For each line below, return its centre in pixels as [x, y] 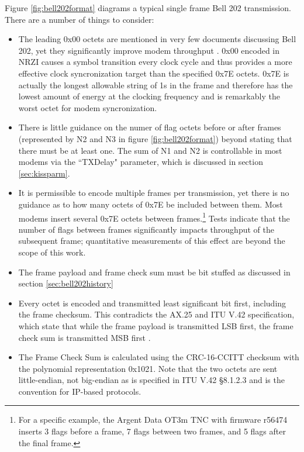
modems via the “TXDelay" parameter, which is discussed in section [141, 162]
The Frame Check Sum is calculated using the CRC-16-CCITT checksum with [159, 357]
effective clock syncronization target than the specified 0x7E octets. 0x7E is [154, 73]
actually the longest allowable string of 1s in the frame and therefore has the [156, 84]
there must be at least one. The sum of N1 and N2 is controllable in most [150, 150]
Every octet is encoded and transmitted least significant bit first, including [152, 303]
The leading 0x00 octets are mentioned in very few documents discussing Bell [157, 39]
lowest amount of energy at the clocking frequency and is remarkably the [149, 96]
